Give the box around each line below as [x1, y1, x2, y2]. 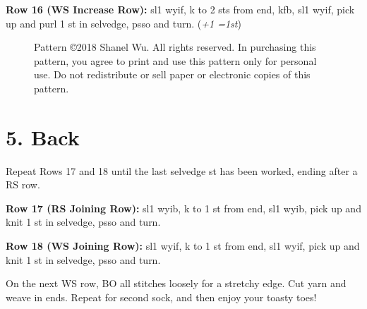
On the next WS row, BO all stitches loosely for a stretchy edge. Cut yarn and [6, 276, 347, 291]
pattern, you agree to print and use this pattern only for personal [34, 53, 317, 68]
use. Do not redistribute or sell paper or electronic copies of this [34, 67, 311, 82]
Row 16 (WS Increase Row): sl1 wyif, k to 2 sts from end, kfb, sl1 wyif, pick [6, 2, 355, 16]
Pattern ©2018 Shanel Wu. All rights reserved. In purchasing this [34, 40, 316, 54]
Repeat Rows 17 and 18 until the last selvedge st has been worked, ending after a [6, 163, 358, 178]
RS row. [6, 177, 40, 192]
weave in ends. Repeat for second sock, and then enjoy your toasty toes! [6, 289, 317, 304]
